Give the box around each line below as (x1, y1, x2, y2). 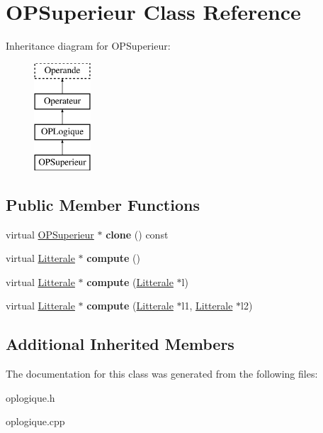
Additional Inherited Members (6, 333, 234, 355)
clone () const (106, 226, 169, 241)
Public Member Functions (6, 193, 200, 215)
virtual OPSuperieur (6, 226, 94, 241)
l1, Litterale (181, 298, 233, 313)
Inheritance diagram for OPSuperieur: (6, 38, 171, 53)
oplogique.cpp (6, 414, 65, 429)
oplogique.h (6, 390, 55, 405)
